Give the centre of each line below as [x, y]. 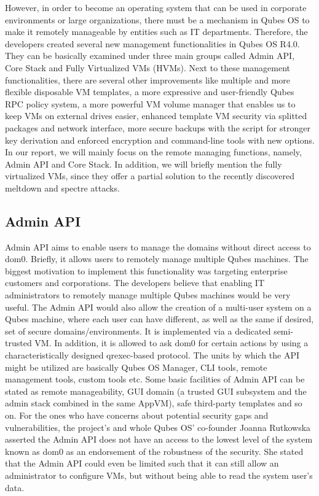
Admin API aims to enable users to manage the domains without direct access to [158, 246]
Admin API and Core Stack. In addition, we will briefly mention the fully [144, 164]
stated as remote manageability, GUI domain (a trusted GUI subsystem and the [156, 391]
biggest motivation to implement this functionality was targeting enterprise [146, 270]
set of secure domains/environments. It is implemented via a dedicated [138, 331]
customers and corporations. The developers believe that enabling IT [135, 283]
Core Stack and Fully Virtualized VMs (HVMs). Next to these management [148, 67]
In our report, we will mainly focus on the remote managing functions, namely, [153, 152]
